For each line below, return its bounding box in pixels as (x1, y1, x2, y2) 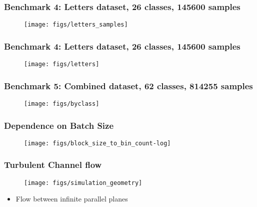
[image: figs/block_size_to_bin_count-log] (24, 139, 171, 147)
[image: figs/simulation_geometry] (24, 179, 142, 186)
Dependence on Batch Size (4, 119, 114, 131)
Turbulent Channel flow (4, 158, 102, 171)
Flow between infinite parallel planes (15, 193, 128, 204)
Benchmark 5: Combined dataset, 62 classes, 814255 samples (4, 79, 253, 92)
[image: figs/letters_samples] (24, 21, 128, 29)
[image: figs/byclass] (24, 100, 99, 107)
